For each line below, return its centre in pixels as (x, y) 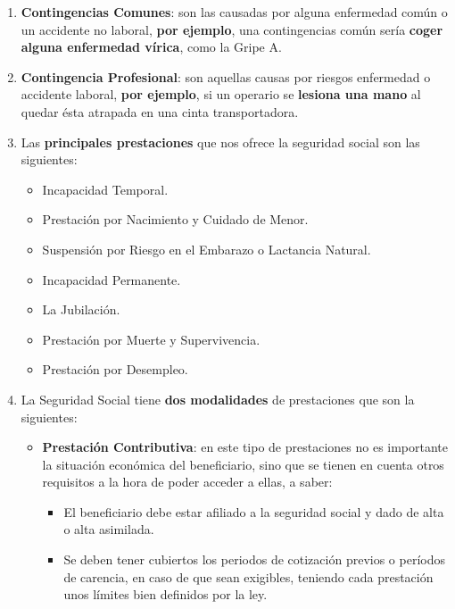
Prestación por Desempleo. (115, 369)
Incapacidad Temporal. (105, 189)
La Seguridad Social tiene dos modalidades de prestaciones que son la (218, 399)
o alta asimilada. (109, 529)
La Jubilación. (81, 309)
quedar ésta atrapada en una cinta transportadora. (160, 111)
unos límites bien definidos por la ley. (165, 594)
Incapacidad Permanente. (112, 279)
